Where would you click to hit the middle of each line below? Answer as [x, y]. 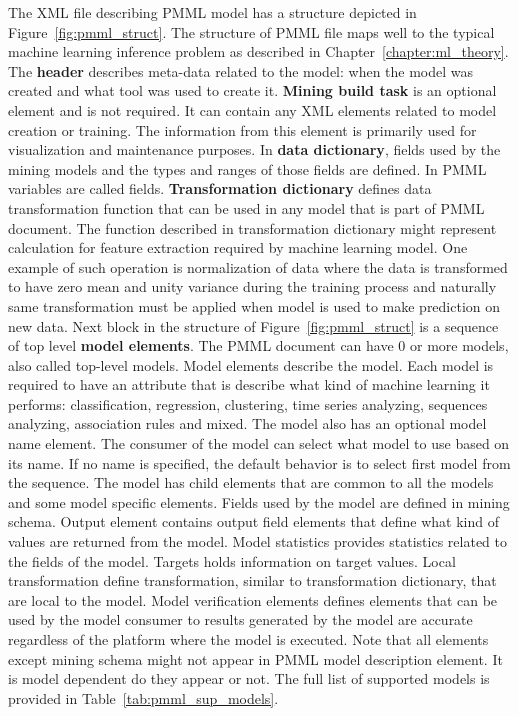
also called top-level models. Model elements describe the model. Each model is [251, 364]
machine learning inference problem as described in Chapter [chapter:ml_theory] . [258, 51]
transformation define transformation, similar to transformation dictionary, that [252, 580]
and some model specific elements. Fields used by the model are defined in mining [259, 501]
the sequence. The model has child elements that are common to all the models [251, 482]
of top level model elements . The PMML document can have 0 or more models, [258, 345]
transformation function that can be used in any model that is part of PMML [246, 207]
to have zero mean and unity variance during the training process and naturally [252, 286]
